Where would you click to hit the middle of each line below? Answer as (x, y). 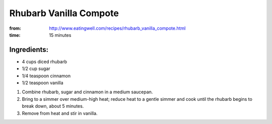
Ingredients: (29, 50)
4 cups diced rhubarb (45, 61)
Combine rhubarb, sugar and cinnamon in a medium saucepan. (87, 92)
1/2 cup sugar (36, 69)
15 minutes (60, 35)
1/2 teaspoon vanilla (43, 83)
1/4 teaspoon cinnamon (46, 76)
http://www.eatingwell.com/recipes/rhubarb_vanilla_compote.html (117, 28)
